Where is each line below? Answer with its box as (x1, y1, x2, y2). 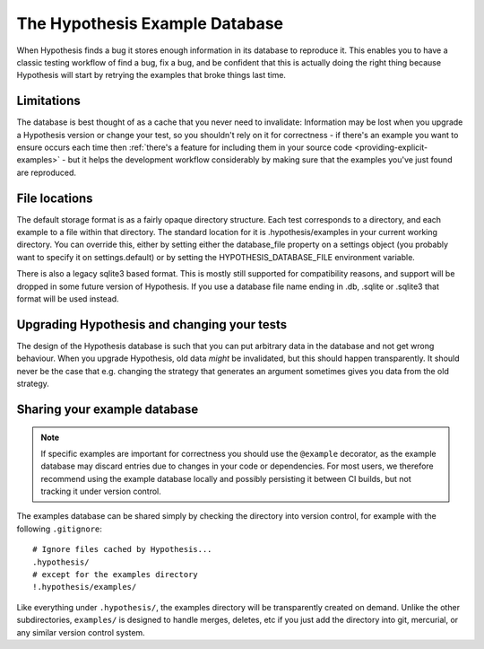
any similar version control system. (16, 627, 145, 637)
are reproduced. (16, 167, 76, 178)
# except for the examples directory (32, 570, 199, 580)
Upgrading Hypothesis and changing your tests (16, 317, 287, 332)
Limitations (16, 93, 81, 109)
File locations (16, 190, 93, 206)
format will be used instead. (16, 294, 120, 304)
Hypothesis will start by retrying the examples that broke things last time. (16, 70, 287, 81)
